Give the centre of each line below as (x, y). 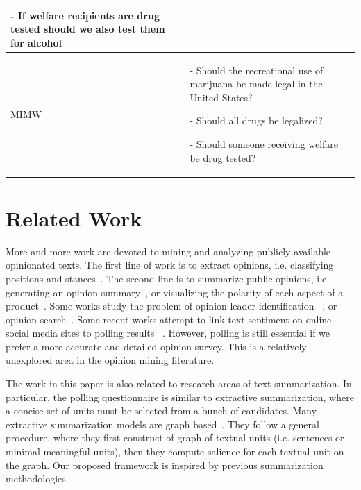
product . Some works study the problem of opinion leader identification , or (171, 306)
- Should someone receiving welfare (264, 143)
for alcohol (36, 42)
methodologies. (37, 479)
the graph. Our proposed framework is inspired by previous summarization (165, 465)
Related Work (74, 218)
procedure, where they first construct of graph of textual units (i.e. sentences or (175, 438)
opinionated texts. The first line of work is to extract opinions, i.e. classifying (170, 265)
